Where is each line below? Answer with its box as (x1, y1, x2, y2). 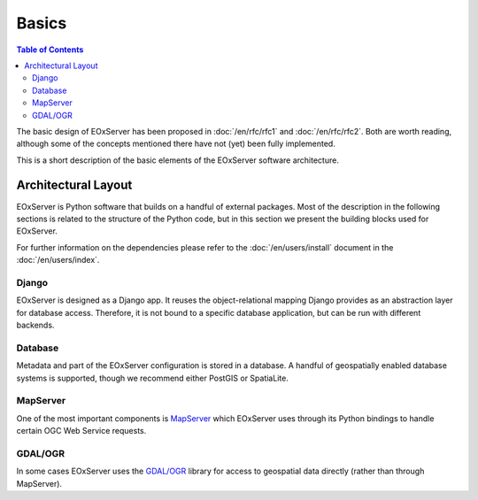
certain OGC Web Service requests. (16, 426, 147, 436)
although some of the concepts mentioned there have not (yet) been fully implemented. (16, 138, 335, 150)
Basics (16, 13, 67, 33)
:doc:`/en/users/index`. (16, 255, 100, 265)
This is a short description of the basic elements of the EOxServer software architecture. (16, 155, 340, 165)
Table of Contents (16, 44, 84, 55)
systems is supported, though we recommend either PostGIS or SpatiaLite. (16, 373, 289, 383)
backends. (16, 319, 55, 331)
